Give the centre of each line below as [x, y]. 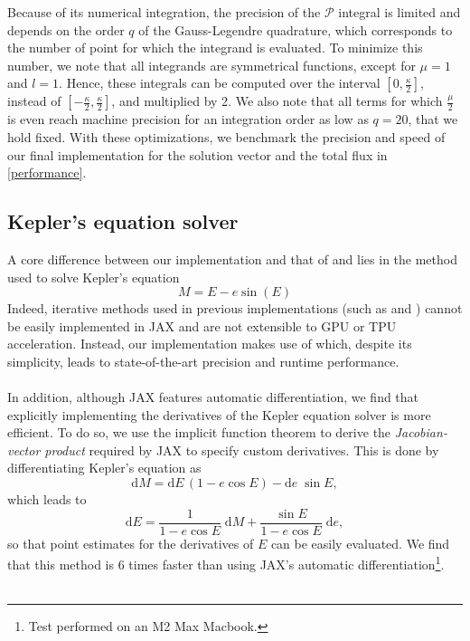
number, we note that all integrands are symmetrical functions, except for [211, 65]
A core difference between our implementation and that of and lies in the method [232, 258]
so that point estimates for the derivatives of [131, 543]
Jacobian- [421, 432]
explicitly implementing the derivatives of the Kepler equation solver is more [219, 414]
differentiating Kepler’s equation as [104, 468]
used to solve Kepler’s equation [94, 277]
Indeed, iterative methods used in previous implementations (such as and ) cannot [235, 308]
